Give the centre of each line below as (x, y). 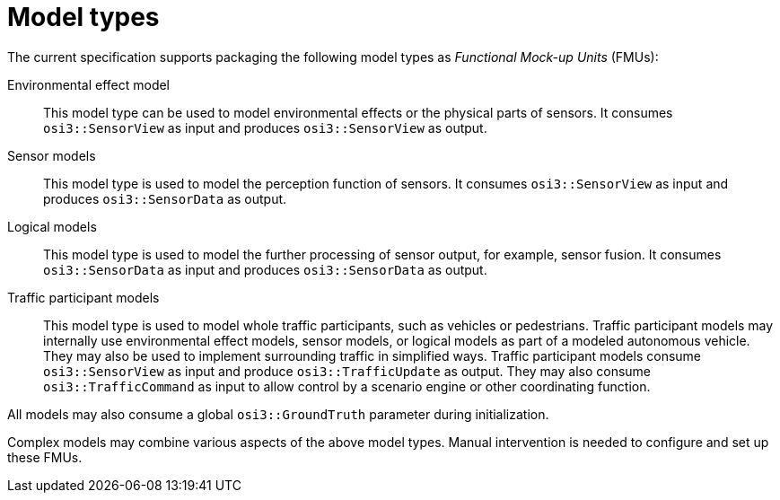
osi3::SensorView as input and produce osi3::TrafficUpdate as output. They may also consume (347, 371)
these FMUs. (45, 457)
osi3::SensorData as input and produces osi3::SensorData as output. (265, 269)
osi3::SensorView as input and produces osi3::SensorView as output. (265, 127)
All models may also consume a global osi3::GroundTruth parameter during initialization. (278, 414)
